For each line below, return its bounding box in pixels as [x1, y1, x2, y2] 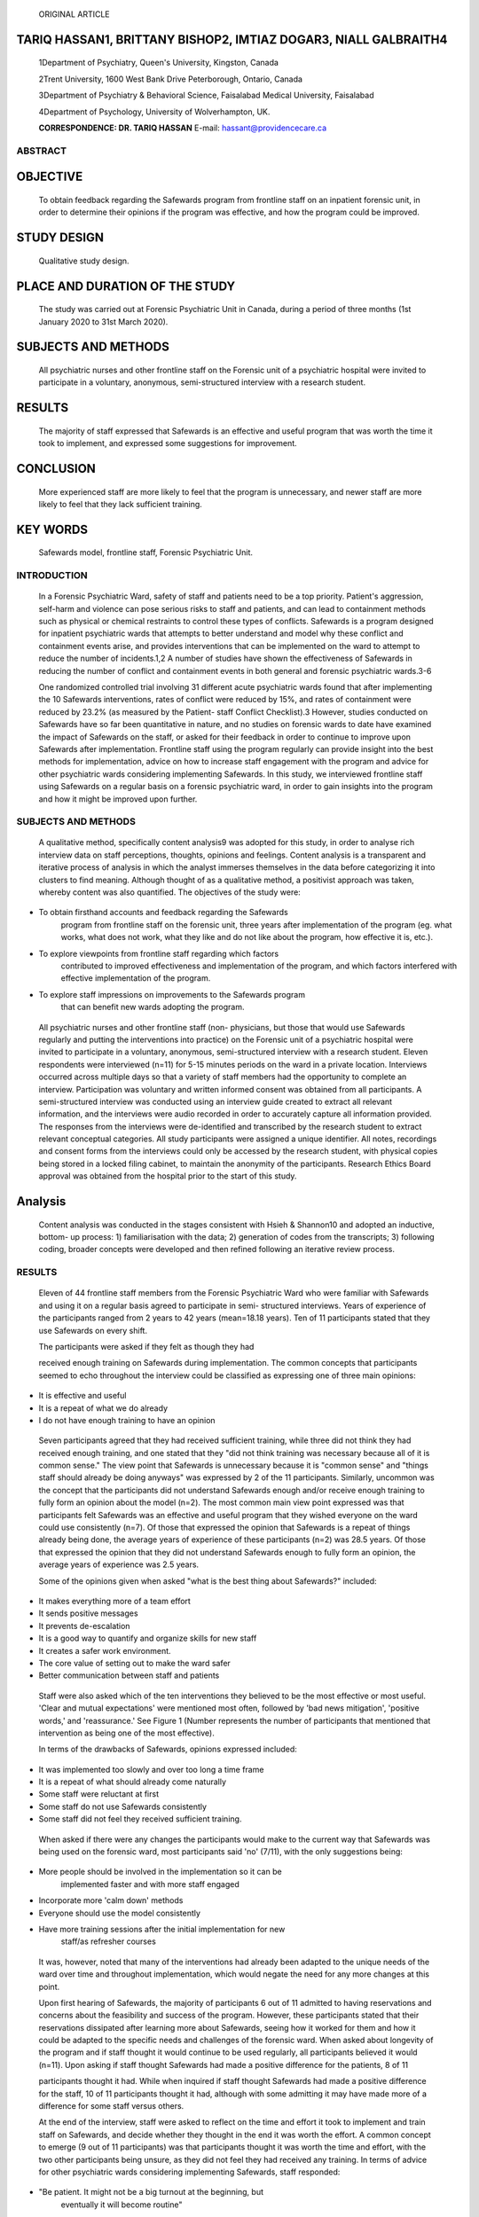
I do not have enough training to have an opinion [38, 1414, 216, 1425]
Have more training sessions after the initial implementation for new [38, 1923, 286, 1934]
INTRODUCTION [16, 569, 88, 582]
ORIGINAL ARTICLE [38, 9, 110, 20]
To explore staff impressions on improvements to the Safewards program [38, 989, 306, 999]
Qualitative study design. [38, 255, 130, 266]
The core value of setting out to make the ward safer [38, 1657, 231, 1668]
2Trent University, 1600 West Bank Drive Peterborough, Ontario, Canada [38, 74, 303, 84]
